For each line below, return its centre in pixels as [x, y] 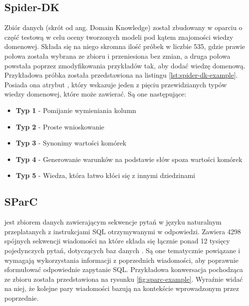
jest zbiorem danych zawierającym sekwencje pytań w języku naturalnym [113, 222]
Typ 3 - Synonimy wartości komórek [71, 143]
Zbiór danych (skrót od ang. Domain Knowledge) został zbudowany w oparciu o [124, 27]
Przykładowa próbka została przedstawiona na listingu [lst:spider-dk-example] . [121, 75]
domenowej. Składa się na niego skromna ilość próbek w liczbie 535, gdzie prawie [125, 46]
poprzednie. [22, 298]
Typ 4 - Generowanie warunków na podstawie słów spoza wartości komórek [129, 159]
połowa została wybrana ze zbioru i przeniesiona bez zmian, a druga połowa [117, 56]
